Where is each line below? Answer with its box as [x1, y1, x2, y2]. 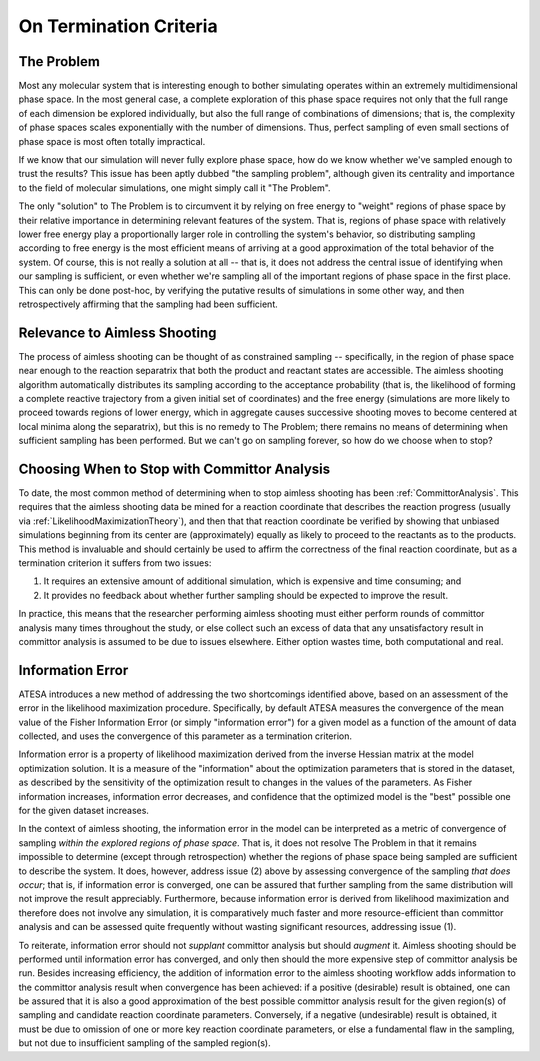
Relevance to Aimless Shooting [18, 324, 217, 341]
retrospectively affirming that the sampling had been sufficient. [18, 298, 279, 310]
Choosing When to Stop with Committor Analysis [18, 460, 331, 477]
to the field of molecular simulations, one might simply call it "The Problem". [18, 181, 331, 194]
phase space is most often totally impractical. [18, 135, 206, 147]
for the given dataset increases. [18, 805, 150, 817]
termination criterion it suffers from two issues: [18, 557, 212, 569]
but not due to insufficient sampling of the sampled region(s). [18, 1037, 271, 1049]
